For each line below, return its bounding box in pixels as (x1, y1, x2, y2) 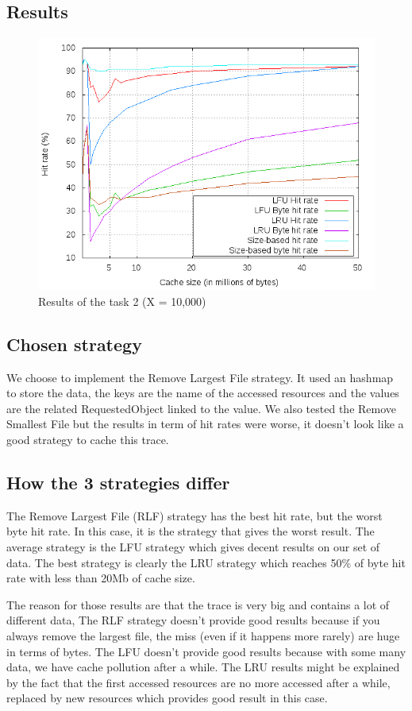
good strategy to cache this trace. (6, 431, 169, 447)
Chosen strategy (6, 331, 142, 356)
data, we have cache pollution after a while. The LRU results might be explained (6, 659, 400, 675)
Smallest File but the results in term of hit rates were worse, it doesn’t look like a (6, 415, 404, 432)
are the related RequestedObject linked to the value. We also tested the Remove (6, 400, 397, 416)
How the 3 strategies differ (6, 469, 230, 494)
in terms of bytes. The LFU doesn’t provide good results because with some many (6, 643, 406, 659)
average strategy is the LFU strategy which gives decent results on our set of (6, 538, 380, 555)
